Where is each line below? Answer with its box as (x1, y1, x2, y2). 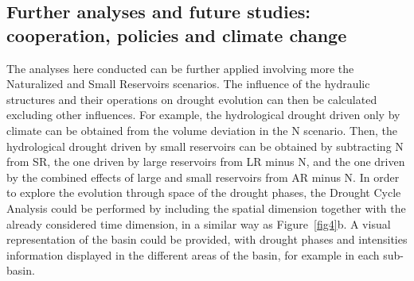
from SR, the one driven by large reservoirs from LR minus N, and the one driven (6, 153, 405, 170)
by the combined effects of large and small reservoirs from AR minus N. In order (6, 168, 400, 185)
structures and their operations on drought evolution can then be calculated (6, 90, 377, 107)
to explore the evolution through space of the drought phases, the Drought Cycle (6, 184, 401, 201)
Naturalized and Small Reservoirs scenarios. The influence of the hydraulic (6, 75, 370, 92)
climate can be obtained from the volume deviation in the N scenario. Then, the (6, 121, 397, 138)
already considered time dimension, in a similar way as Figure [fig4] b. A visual (6, 215, 391, 232)
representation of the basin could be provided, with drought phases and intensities (6, 231, 408, 248)
